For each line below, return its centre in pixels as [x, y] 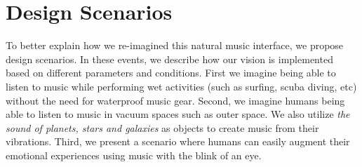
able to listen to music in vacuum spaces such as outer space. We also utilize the [178, 114]
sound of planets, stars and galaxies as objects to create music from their [162, 127]
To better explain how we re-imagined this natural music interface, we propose [175, 45]
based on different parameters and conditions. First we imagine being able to [171, 73]
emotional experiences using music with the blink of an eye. [134, 155]
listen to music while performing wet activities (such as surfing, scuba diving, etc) [181, 86]
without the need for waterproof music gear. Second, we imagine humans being [175, 100]
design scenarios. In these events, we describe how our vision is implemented [169, 59]
